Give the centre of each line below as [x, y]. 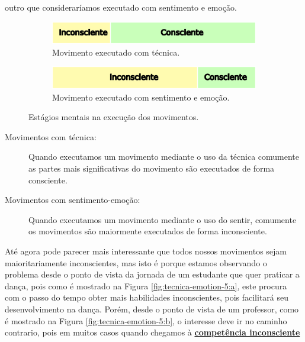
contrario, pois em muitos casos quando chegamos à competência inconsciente [152, 332]
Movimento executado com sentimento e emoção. [141, 97]
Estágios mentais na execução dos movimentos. [114, 117]
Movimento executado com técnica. [116, 52]
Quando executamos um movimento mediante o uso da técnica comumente [164, 157]
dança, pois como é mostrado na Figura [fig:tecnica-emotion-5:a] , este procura [146, 285]
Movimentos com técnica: [51, 136]
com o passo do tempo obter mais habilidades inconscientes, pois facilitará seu [147, 297]
